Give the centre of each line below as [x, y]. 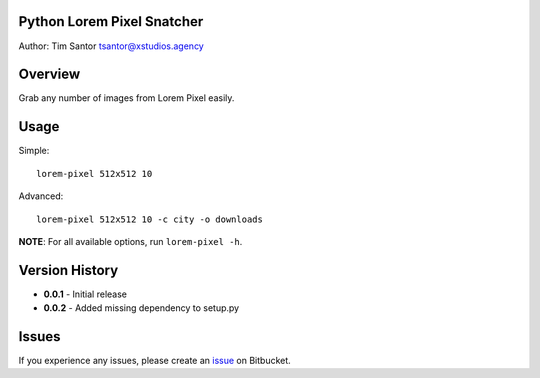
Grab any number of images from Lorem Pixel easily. [126, 98]
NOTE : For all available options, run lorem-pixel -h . [130, 241]
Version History [68, 270]
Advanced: [41, 196]
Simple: [34, 151]
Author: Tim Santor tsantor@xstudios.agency [111, 46]
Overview [49, 74]
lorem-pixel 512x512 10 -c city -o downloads [150, 219]
